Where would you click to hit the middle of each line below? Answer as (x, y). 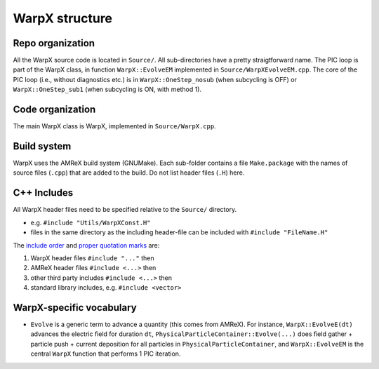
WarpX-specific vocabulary (75, 308)
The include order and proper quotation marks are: (86, 245)
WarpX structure (62, 18)
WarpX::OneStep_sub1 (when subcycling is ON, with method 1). (107, 89)
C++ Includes (43, 193)
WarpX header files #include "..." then (92, 258)
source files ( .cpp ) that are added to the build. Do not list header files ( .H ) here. (129, 173)
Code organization (54, 110)
